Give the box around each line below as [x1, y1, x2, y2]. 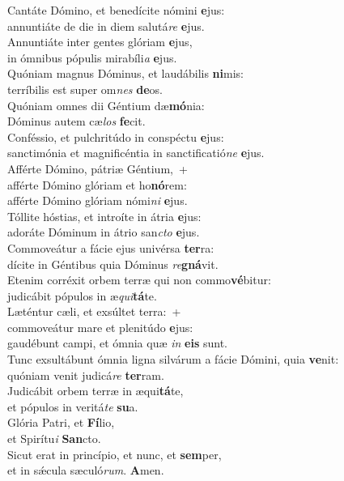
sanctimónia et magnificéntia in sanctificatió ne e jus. [7, 144, 265, 161]
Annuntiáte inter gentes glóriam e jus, [7, 33, 193, 50]
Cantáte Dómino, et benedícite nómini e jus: [7, 2, 225, 18]
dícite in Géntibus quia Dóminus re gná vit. [7, 255, 219, 272]
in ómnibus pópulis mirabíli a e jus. [7, 49, 177, 66]
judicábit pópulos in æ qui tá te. [7, 287, 157, 304]
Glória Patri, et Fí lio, [7, 414, 115, 431]
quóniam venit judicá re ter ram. [7, 366, 164, 383]
